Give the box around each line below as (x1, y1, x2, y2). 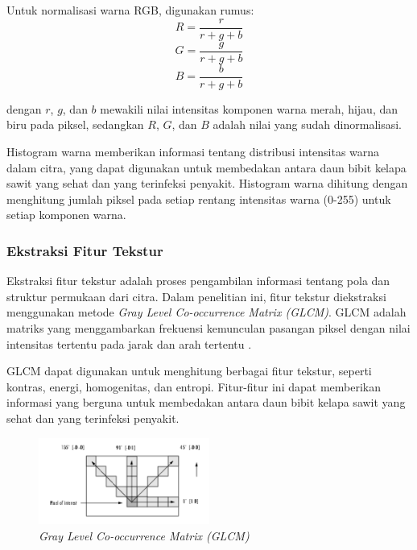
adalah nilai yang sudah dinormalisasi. (213, 116, 402, 133)
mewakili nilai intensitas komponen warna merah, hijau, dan (100, 100, 398, 117)
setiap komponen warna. (6, 206, 126, 223)
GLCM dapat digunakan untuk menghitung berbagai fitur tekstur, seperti (6, 362, 372, 379)
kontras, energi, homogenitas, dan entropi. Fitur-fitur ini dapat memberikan (6, 378, 381, 395)
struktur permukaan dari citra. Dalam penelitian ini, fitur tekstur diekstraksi (6, 287, 386, 304)
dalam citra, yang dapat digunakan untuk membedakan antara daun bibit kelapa (6, 159, 407, 176)
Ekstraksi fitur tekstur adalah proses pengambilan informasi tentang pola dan (6, 272, 390, 289)
